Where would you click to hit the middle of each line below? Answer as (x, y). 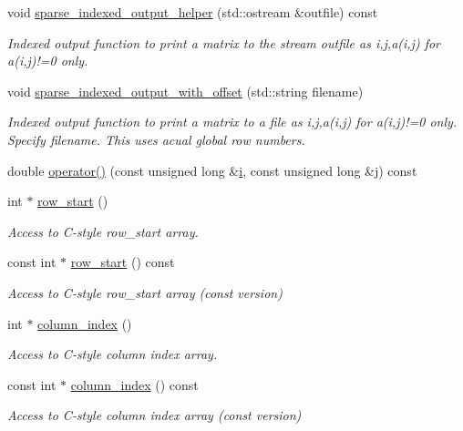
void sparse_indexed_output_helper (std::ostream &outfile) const (193, 12)
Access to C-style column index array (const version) (154, 415)
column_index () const (134, 384)
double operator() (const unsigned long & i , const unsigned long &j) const (212, 170)
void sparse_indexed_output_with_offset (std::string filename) (185, 91)
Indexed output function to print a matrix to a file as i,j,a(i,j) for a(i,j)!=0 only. (232, 122)
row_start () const (123, 262)
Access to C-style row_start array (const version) (145, 292)
